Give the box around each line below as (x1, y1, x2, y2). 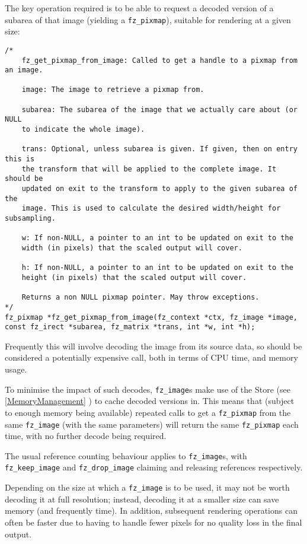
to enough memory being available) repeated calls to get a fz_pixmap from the (5, 406, 291, 418)
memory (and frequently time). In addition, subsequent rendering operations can (5, 504, 298, 517)
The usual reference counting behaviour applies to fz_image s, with (5, 449, 247, 462)
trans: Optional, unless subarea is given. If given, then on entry (21, 145, 298, 154)
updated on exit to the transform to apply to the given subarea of (21, 184, 298, 193)
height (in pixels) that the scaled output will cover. (21, 273, 247, 282)
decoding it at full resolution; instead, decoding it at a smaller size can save (5, 492, 279, 505)
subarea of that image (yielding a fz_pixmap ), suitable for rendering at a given (5, 13, 291, 26)
